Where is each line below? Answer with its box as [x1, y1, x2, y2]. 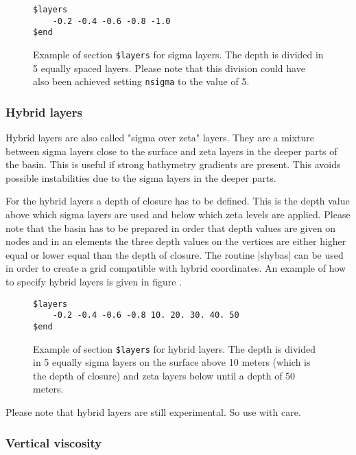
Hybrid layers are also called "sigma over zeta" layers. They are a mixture [5, 130, 315, 145]
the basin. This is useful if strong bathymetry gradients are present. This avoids [5, 157, 341, 172]
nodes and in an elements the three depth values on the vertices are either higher [5, 234, 346, 248]
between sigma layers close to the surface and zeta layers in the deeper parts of [5, 143, 337, 158]
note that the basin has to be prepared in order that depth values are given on [5, 220, 336, 235]
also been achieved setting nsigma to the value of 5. [33, 74, 250, 89]
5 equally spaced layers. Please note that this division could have [33, 60, 305, 75]
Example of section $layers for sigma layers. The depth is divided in [33, 47, 324, 61]
